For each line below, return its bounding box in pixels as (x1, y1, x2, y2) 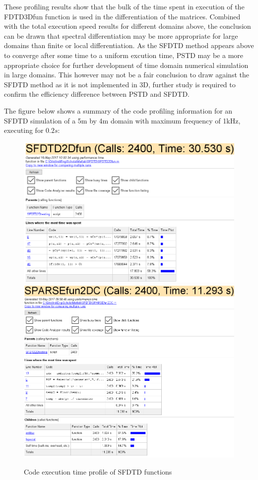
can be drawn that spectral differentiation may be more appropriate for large (4, 30, 238, 41)
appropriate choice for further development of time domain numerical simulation (4, 60, 249, 70)
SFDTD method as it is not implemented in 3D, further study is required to (4, 79, 236, 89)
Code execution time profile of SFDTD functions (24, 466, 172, 477)
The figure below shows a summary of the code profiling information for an (4, 105, 233, 116)
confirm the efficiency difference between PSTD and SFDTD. (4, 89, 190, 99)
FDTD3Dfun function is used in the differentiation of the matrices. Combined (4, 11, 241, 21)
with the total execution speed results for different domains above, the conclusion (4, 21, 251, 31)
